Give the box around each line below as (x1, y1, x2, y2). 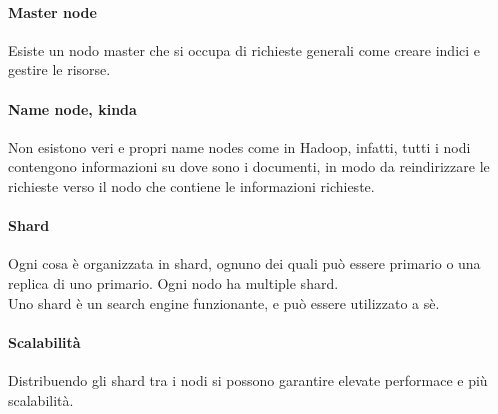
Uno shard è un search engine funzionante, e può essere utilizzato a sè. (8, 292, 440, 313)
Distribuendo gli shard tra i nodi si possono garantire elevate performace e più (8, 369, 488, 390)
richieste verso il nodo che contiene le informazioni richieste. (8, 175, 375, 196)
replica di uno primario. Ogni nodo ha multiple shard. (8, 272, 339, 293)
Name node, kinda (8, 98, 137, 119)
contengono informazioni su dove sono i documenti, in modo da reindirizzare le (8, 156, 490, 177)
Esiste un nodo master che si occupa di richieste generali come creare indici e (8, 39, 481, 60)
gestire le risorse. (8, 59, 111, 80)
